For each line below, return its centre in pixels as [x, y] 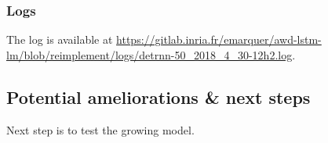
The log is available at [60, 39]
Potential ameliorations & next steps [159, 97]
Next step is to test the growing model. [100, 129]
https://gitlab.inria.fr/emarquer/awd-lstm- [219, 39]
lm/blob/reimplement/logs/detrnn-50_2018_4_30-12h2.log [149, 54]
